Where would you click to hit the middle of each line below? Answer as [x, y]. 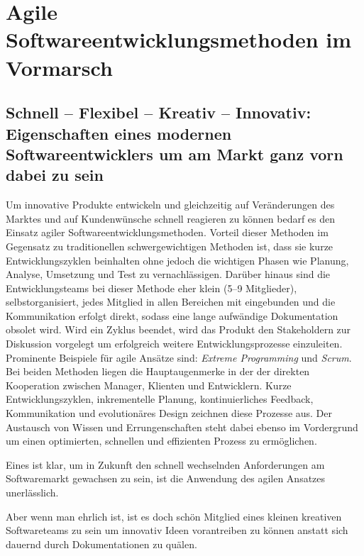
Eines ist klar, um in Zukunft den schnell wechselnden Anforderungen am [165, 464]
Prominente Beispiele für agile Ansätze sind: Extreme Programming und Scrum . [179, 357]
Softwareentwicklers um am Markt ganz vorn [175, 154]
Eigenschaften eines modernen [119, 133]
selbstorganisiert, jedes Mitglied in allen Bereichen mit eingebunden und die [171, 302]
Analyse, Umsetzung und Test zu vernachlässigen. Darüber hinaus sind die [168, 274]
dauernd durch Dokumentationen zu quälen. [101, 544]
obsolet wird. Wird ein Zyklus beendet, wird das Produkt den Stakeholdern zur [178, 329]
